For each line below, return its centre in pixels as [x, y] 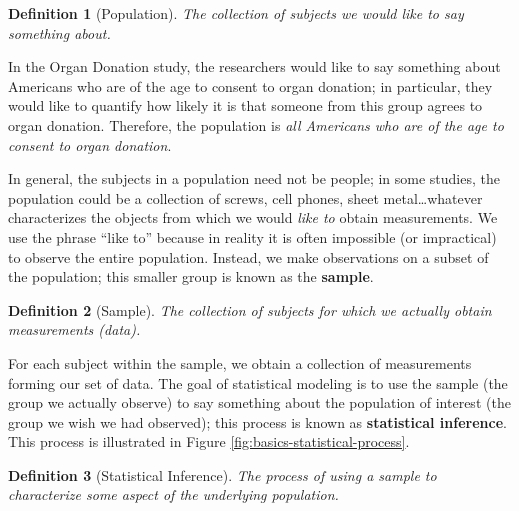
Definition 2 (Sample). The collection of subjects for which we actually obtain [250, 309]
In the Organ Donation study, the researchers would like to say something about [254, 66]
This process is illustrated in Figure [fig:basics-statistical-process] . [209, 441]
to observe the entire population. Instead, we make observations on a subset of [248, 256]
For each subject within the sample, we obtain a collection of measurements [240, 362]
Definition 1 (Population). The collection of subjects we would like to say [236, 13]
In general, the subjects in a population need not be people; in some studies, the [254, 178]
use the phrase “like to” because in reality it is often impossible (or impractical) [252, 236]
